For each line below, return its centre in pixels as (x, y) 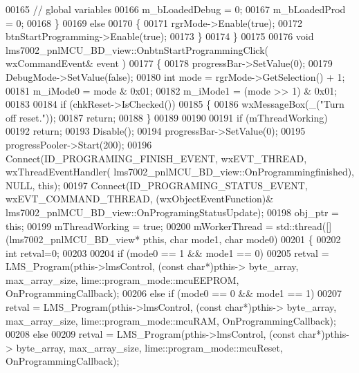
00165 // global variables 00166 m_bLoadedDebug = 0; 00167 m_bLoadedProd (176, 9)
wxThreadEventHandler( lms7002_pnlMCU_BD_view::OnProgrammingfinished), (180, 172)
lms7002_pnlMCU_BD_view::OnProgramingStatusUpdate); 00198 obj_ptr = (172, 212)
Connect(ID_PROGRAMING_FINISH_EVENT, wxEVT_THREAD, (156, 158)
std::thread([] (304, 226)
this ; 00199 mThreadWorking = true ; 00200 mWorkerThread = (139, 226)
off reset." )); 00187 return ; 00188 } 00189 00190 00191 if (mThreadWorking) (167, 117)
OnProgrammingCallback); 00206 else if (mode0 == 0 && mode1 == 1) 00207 (174, 293)
